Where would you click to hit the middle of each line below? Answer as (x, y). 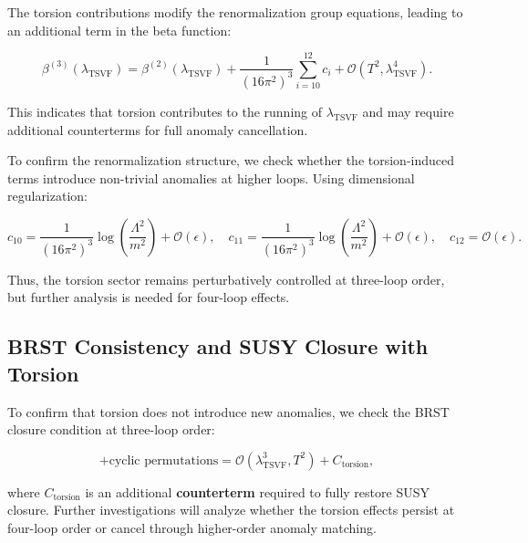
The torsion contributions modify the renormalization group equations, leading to (235, 12)
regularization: (47, 196)
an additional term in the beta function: (119, 30)
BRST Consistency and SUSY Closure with (218, 346)
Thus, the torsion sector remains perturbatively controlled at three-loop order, (226, 279)
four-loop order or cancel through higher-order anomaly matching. (192, 527)
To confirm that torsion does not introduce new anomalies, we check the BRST (228, 411)
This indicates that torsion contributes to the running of (165, 111)
